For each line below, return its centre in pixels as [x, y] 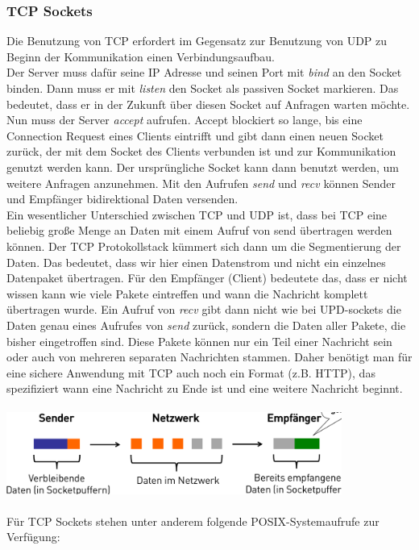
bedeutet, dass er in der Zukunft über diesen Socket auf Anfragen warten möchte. [208, 104]
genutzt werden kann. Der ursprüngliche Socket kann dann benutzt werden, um [203, 167]
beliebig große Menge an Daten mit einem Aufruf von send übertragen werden [199, 230]
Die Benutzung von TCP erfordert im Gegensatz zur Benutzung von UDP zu [197, 41]
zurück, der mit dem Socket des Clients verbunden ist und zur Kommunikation [201, 151]
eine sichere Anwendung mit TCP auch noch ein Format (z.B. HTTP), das [191, 372]
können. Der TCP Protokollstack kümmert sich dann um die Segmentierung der [204, 246]
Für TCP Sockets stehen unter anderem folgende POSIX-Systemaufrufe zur [193, 521]
